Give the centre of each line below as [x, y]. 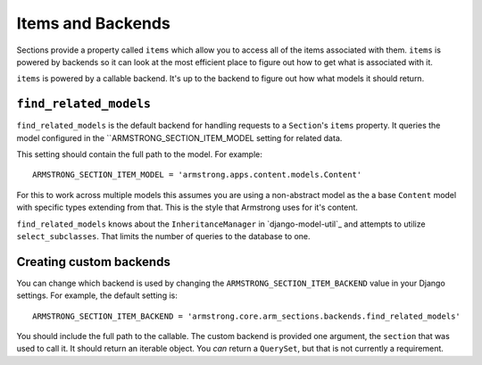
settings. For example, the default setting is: [97, 295]
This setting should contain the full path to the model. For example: [140, 154]
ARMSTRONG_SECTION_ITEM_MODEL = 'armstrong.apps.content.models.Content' [197, 175]
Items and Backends [94, 23]
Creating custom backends [94, 262]
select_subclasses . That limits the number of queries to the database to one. [164, 236]
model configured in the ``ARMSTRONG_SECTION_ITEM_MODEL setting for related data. [179, 137]
